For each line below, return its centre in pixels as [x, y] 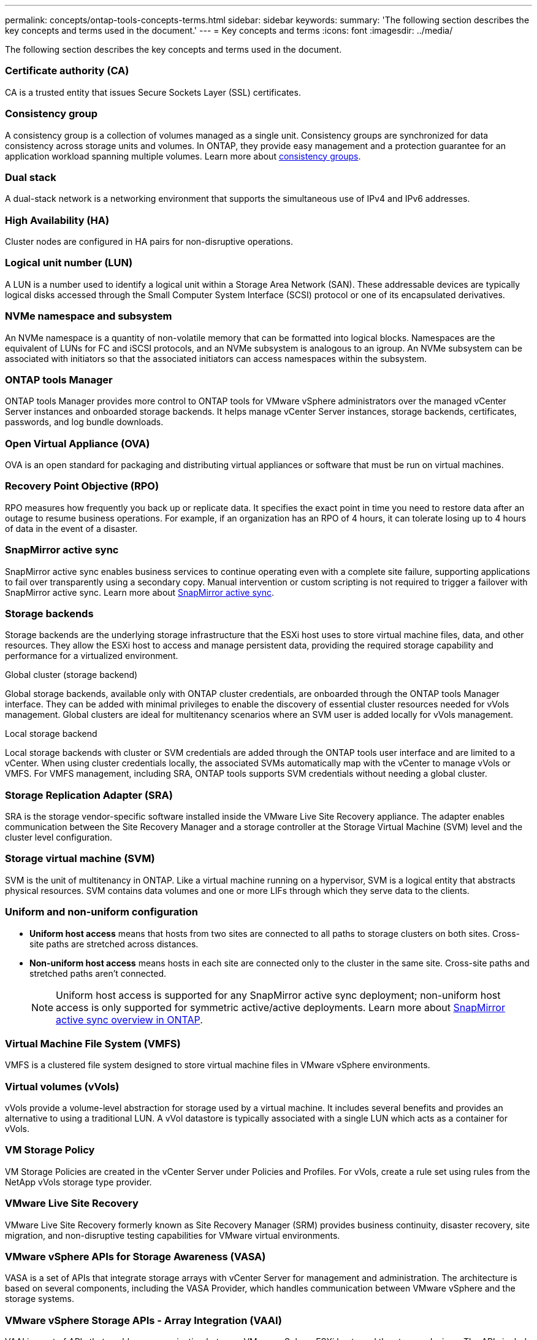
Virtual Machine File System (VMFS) [93, 1043]
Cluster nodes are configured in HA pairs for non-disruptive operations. [149, 241]
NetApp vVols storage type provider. [78, 1182]
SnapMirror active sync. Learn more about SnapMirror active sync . [140, 592]
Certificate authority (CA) [67, 71]
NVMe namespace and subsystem [89, 316]
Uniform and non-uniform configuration [101, 912]
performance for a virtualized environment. [92, 656]
